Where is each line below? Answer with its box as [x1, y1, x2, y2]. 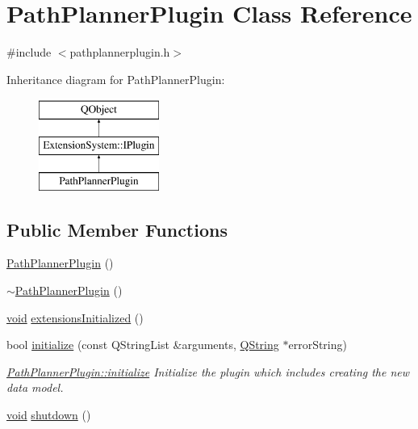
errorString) [288, 336, 347, 353]
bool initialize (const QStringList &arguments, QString [6, 336, 279, 353]
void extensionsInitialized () [6, 309, 144, 326]
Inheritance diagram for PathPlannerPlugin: [6, 70, 225, 87]
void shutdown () [6, 406, 91, 423]
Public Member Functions [6, 217, 228, 242]
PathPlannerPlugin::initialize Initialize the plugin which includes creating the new [6, 363, 410, 380]
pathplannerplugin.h [69, 44, 170, 61]
